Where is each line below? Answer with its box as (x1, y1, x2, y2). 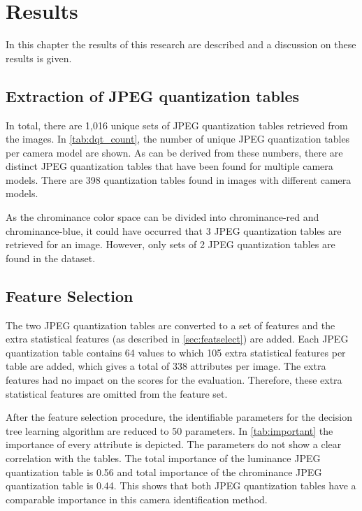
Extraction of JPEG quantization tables (6, 85, 300, 106)
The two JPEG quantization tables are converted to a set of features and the (6, 317, 335, 332)
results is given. (6, 50, 72, 65)
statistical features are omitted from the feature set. (6, 386, 228, 401)
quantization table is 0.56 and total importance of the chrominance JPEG (6, 464, 322, 479)
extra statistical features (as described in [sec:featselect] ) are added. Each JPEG (6, 331, 349, 346)
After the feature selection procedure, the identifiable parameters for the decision (6, 410, 352, 424)
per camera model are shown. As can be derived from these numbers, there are (6, 145, 343, 159)
